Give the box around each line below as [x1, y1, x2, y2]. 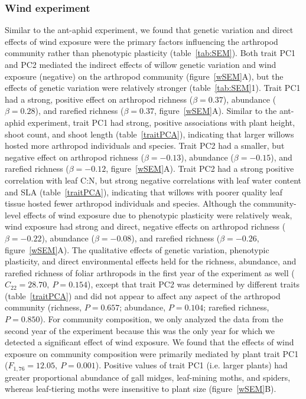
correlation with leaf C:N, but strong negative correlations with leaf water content [5, 174, 302, 186]
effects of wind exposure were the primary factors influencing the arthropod [5, 35, 278, 47]
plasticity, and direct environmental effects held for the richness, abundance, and [5, 255, 297, 267]
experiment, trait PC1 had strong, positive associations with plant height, [27, 116, 295, 128]
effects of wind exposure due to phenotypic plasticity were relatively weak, [23, 208, 292, 221]
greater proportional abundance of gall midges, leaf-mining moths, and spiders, [5, 371, 291, 383]
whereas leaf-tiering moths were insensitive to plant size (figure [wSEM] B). [5, 382, 276, 395]
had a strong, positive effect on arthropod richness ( [5, 93, 193, 105]
